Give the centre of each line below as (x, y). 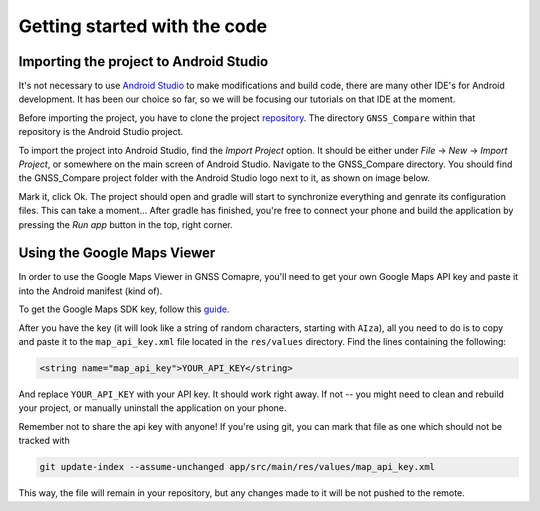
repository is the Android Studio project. (101, 132)
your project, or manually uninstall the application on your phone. (152, 408)
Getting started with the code (143, 26)
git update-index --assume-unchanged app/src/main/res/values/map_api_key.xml (237, 467)
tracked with (44, 441)
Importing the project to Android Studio (143, 61)
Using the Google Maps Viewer (117, 253)
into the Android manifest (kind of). (90, 291)
